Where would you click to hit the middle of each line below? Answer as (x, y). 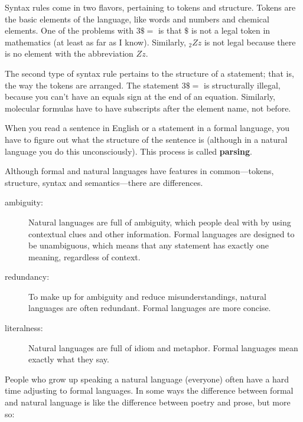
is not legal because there (250, 42)
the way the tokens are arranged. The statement (92, 85)
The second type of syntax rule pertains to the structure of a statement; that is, (149, 73)
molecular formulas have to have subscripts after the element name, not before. (148, 108)
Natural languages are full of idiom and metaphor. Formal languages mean (163, 347)
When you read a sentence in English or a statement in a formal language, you (147, 128)
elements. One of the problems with (69, 30)
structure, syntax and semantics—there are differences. (104, 182)
